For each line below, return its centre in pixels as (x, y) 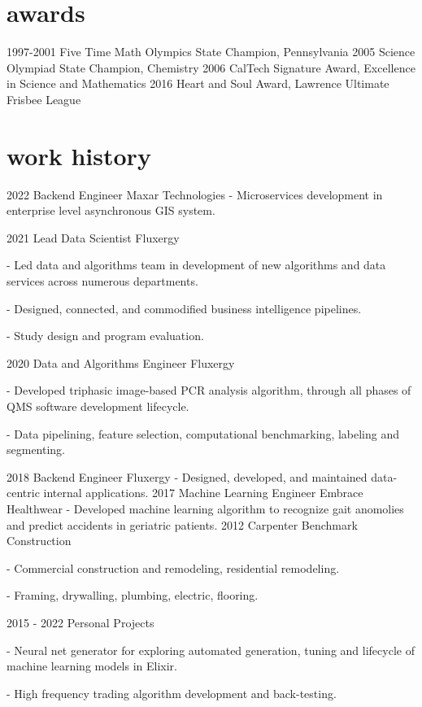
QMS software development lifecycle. (98, 406)
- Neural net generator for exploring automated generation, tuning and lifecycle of (211, 650)
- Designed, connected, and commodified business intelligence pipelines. (184, 308)
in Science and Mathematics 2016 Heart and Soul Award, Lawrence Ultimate (198, 83)
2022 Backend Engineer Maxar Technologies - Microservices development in (195, 194)
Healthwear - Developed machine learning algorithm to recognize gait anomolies (205, 508)
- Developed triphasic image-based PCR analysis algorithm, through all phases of (209, 390)
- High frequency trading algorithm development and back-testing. (172, 693)
